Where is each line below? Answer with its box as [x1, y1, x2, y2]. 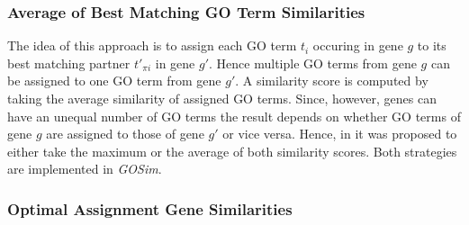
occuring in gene [312, 36, 403, 55]
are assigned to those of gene [46, 124, 204, 143]
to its [417, 36, 446, 55]
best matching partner [7, 53, 131, 72]
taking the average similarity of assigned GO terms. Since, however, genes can [7, 89, 437, 107]
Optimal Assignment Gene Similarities [7, 197, 293, 220]
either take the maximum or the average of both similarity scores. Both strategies [7, 141, 457, 160]
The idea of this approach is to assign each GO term [7, 36, 297, 55]
